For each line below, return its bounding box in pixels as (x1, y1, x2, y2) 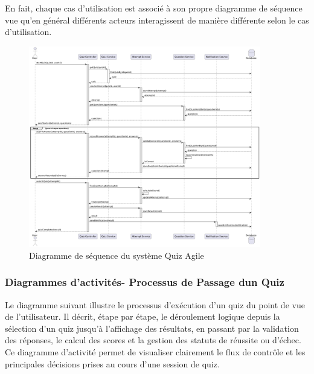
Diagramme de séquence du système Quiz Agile (29, 249, 204, 261)
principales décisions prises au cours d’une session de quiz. (5, 357, 220, 370)
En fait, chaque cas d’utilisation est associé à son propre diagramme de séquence (5, 2, 303, 14)
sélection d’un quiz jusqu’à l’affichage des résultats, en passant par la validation (5, 322, 299, 334)
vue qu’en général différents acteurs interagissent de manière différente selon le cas (5, 13, 309, 26)
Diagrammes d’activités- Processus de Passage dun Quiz (5, 274, 284, 290)
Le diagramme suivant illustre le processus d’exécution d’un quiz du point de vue (5, 298, 305, 311)
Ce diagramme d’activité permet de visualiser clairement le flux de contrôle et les (5, 345, 306, 358)
